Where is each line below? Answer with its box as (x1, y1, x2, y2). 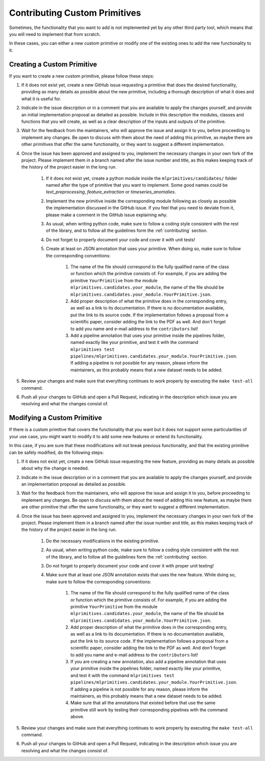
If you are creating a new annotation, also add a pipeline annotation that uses (70, 659, 227, 665)
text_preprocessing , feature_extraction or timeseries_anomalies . (46, 189, 176, 195)
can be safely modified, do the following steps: (9, 450, 104, 455)
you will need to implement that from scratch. (9, 31, 101, 37)
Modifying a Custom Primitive (9, 414, 103, 422)
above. (70, 714, 84, 720)
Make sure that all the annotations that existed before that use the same (70, 700, 216, 706)
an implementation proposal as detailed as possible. (21, 481, 127, 487)
